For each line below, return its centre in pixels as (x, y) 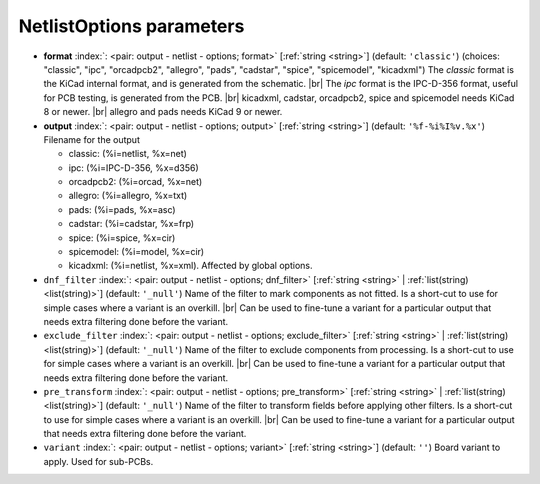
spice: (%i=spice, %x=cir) (122, 237)
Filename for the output (91, 139)
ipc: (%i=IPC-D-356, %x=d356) (133, 167)
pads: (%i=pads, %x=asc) (122, 209)
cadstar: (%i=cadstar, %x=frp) (131, 224)
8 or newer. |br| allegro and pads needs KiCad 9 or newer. (163, 112)
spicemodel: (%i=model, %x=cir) (136, 252)
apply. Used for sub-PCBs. (98, 461)
